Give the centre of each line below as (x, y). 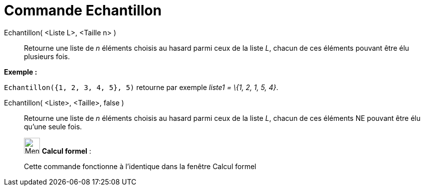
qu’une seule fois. (53, 126)
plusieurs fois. (47, 56)
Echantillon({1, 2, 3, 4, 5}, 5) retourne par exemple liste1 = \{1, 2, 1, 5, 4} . (141, 87)
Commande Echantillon (83, 10)
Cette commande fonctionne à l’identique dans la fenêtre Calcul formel (140, 166)
